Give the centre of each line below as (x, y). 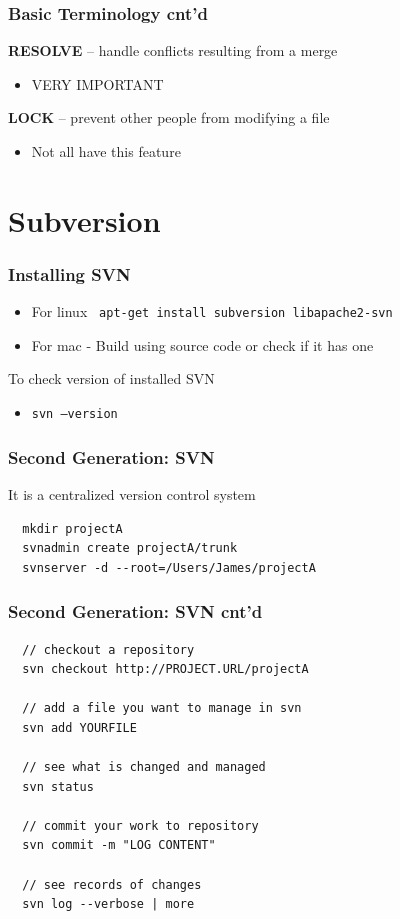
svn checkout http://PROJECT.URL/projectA (165, 669)
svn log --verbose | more (108, 904)
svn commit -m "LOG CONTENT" (119, 845)
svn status (58, 786)
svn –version (74, 414)
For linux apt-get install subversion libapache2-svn (212, 311)
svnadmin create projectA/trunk (130, 548)
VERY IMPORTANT (97, 83)
